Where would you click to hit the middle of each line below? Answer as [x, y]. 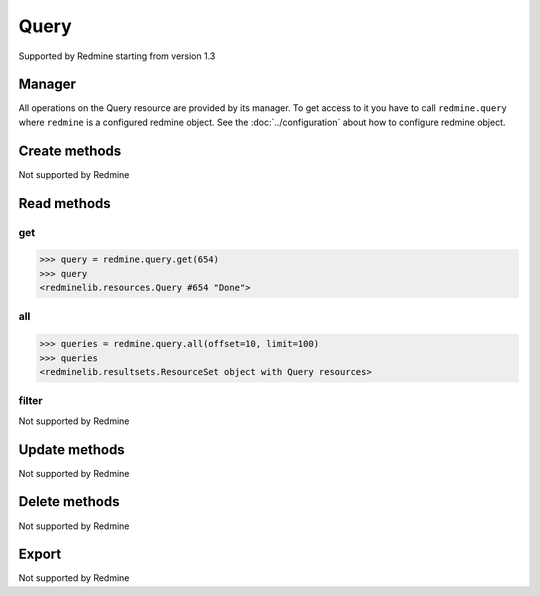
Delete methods [69, 501]
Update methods [71, 449]
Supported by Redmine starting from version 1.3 [117, 56]
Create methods [70, 150]
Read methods [65, 203]
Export [40, 554]
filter [30, 401]
